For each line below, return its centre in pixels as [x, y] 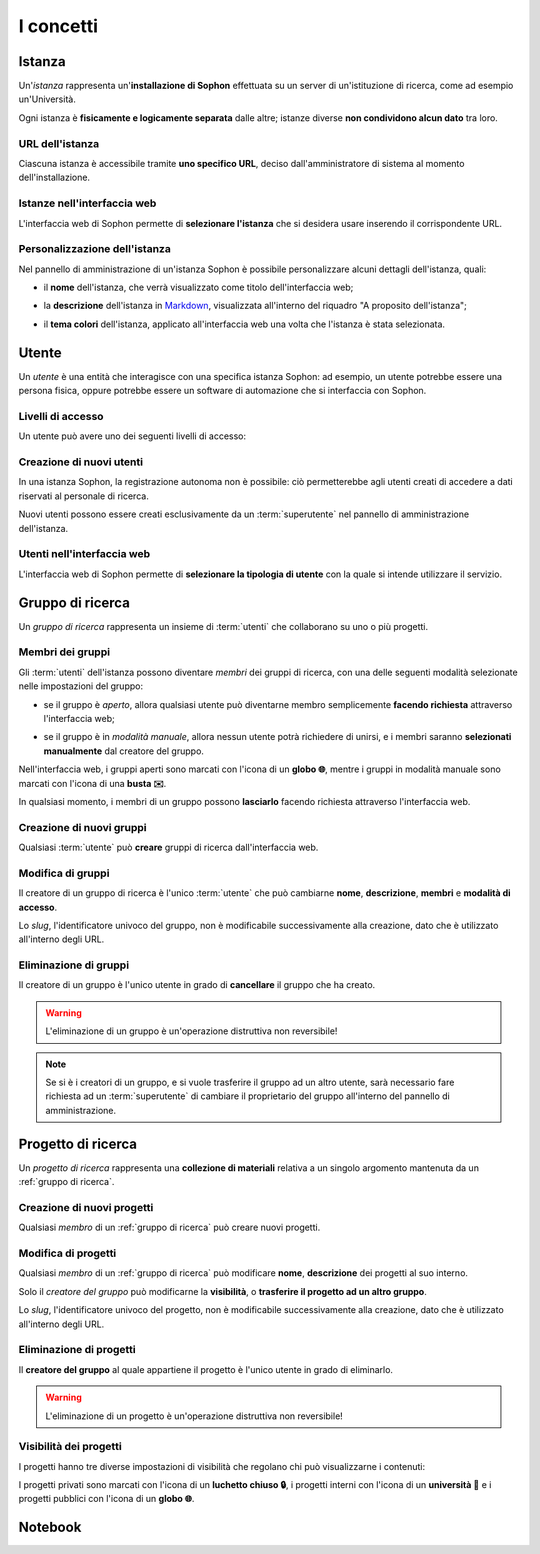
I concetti [58, 26]
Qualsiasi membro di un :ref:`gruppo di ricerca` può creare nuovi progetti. [169, 1227]
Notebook [50, 1527]
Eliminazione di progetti [77, 1350]
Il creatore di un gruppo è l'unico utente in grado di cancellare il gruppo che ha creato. [197, 985]
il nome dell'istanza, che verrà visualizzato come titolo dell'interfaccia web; [198, 287]
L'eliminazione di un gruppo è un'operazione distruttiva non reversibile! [191, 1031]
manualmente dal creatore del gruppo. [124, 751]
